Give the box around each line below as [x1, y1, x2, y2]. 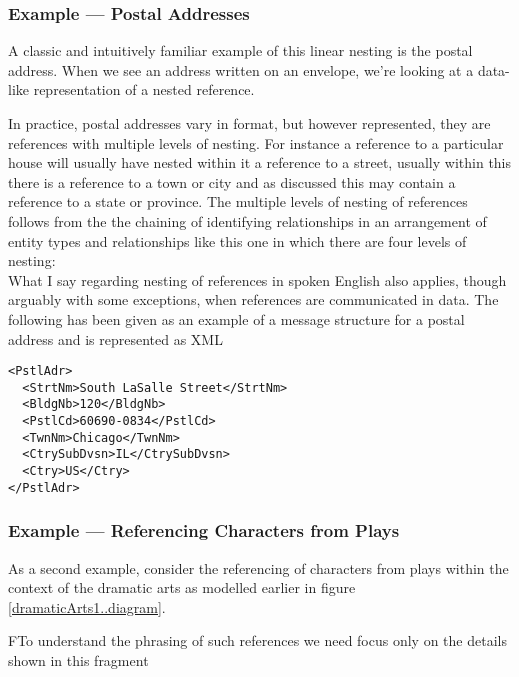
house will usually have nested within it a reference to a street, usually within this [8, 152, 512, 173]
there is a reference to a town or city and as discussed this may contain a [8, 171, 456, 192]
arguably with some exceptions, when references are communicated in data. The [8, 289, 499, 310]
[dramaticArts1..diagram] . [8, 596, 166, 617]
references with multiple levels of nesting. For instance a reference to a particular [8, 132, 504, 153]
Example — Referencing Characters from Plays [8, 518, 400, 543]
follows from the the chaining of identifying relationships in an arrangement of [8, 210, 487, 231]
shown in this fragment [8, 649, 149, 670]
